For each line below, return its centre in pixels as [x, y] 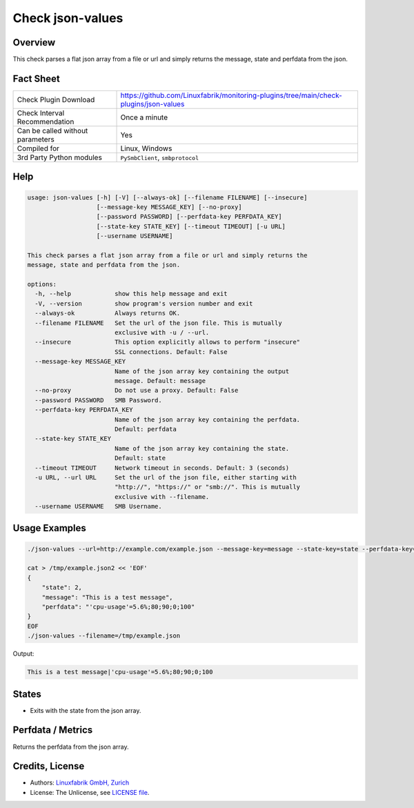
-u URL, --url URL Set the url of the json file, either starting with [166, 477]
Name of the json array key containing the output [202, 371]
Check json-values [68, 18]
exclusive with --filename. [162, 496]
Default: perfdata [146, 429]
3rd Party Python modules [60, 157]
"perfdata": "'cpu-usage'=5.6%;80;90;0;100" [118, 607]
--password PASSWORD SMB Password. [98, 400]
